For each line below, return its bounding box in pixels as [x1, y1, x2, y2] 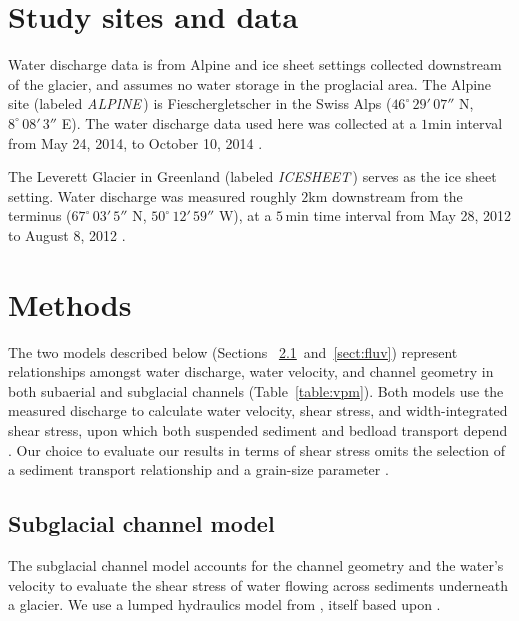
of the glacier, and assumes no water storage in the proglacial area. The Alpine [8, 73, 492, 94]
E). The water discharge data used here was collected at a [61, 112, 417, 133]
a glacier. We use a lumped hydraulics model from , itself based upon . [8, 594, 441, 615]
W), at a [218, 205, 272, 226]
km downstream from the [308, 185, 463, 206]
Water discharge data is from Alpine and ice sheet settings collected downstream [8, 54, 502, 75]
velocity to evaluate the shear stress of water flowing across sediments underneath [8, 574, 509, 595]
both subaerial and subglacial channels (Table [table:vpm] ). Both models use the [8, 380, 504, 401]
